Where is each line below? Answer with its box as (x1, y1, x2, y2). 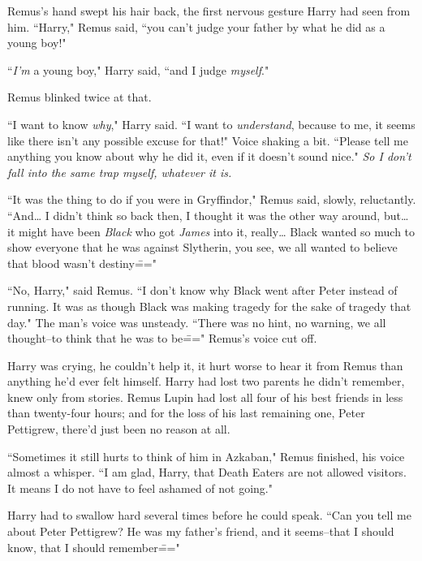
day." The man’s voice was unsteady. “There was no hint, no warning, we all (7, 313, 386, 330)
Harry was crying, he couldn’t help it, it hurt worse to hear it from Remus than (7, 356, 403, 373)
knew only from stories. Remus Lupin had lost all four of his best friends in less (7, 388, 403, 405)
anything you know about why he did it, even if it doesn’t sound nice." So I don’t (7, 148, 411, 165)
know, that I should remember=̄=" (7, 538, 180, 555)
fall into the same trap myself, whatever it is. (7, 163, 232, 180)
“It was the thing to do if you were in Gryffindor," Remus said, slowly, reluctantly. (7, 191, 416, 208)
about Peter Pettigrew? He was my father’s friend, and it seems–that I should (7, 523, 394, 540)
